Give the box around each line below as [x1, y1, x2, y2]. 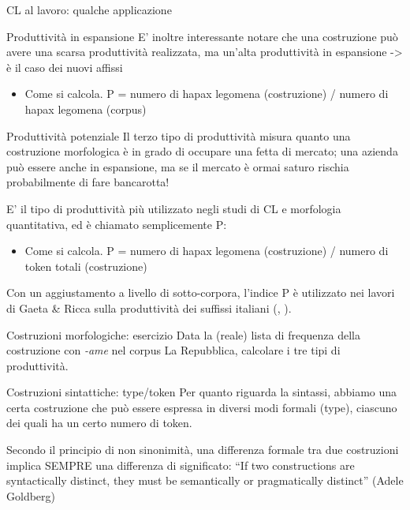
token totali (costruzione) [24, 257, 147, 274]
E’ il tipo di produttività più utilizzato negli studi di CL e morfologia [6, 200, 341, 216]
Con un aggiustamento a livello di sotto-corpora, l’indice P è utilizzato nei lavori [6, 284, 395, 301]
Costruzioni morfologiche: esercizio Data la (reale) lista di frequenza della [6, 326, 361, 343]
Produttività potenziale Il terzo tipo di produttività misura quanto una [6, 127, 351, 144]
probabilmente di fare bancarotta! [6, 174, 170, 190]
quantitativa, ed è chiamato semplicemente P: [6, 216, 227, 232]
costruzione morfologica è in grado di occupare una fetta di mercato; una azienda [6, 143, 398, 159]
